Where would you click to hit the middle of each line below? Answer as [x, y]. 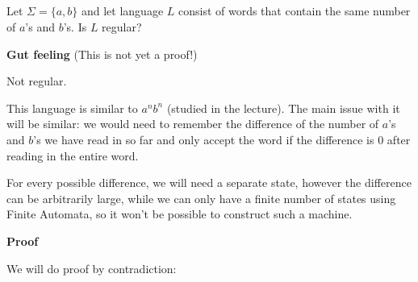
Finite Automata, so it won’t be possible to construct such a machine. [180, 214]
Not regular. [37, 81]
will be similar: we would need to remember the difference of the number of [193, 124]
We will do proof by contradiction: [92, 268]
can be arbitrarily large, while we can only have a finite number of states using [201, 198]
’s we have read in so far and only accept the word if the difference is [204, 139]
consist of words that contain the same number [294, 11]
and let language [122, 11]
